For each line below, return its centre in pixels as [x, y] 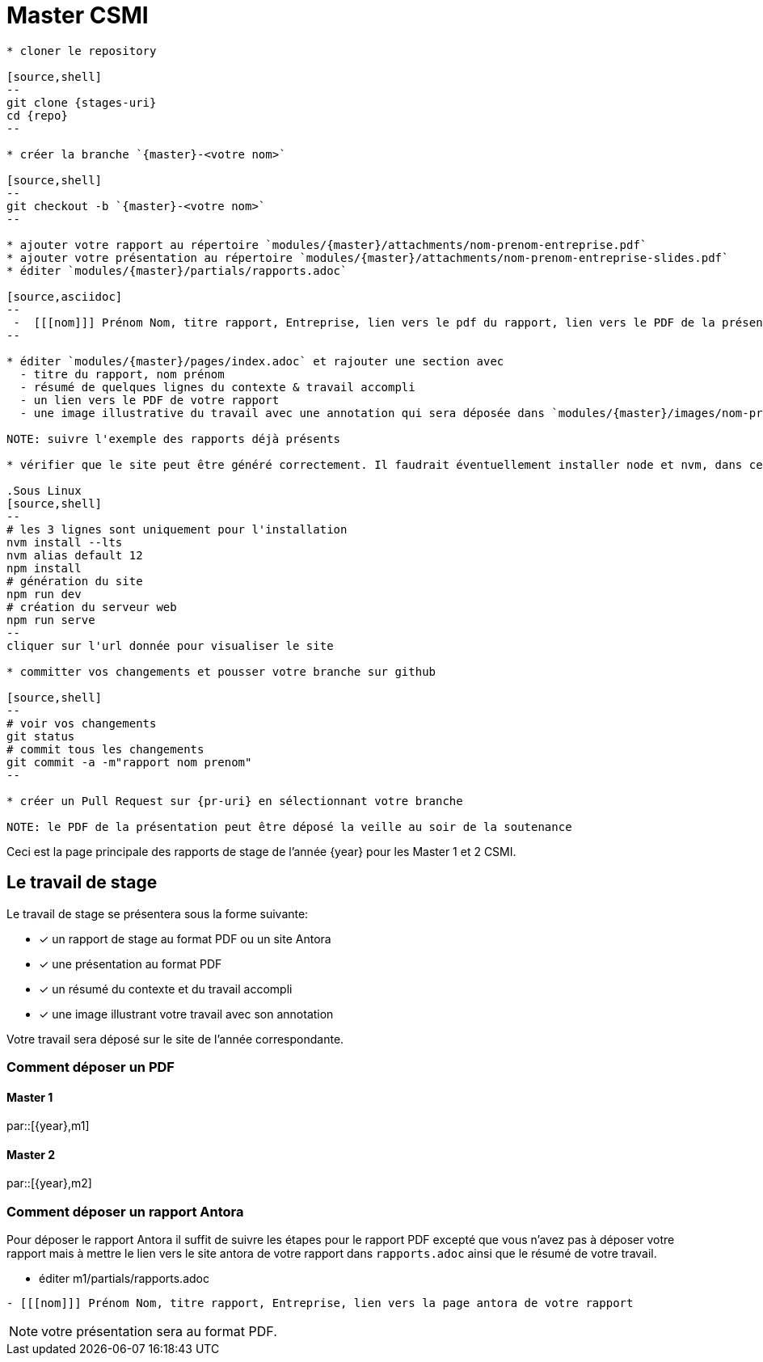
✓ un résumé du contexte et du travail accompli [166, 989]
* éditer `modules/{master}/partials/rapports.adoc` [177, 270]
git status [41, 736]
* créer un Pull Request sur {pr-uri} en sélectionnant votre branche [235, 801]
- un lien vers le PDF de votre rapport [150, 400]
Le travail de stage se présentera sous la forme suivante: [158, 913]
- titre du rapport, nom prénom [122, 374]
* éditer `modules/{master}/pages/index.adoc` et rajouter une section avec [255, 361]
